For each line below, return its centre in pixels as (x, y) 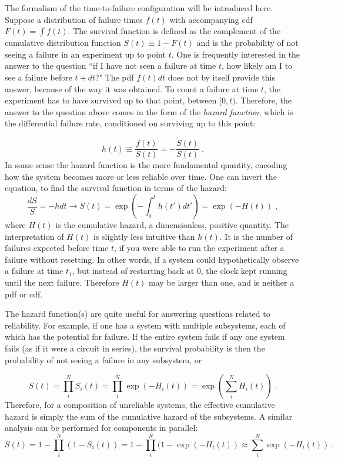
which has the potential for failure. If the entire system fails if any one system (145, 337)
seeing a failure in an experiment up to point (85, 54)
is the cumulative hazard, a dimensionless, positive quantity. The (172, 225)
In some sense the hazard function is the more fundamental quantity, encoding (146, 165)
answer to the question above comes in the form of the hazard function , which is (149, 111)
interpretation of (34, 236)
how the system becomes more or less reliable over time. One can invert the (141, 176)
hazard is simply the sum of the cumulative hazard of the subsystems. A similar (149, 416)
